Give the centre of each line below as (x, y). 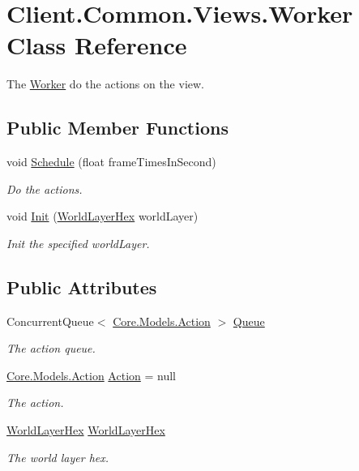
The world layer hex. (58, 457)
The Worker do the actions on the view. (105, 84)
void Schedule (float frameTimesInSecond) (111, 162)
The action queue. (51, 348)
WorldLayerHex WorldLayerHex (86, 430)
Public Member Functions (118, 128)
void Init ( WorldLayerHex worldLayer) (103, 216)
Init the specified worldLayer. (78, 243)
